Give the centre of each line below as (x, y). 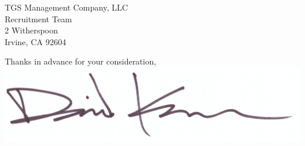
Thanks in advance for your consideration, (81, 61)
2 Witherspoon (31, 30)
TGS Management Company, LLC (67, 7)
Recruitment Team (38, 18)
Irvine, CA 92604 (35, 41)
